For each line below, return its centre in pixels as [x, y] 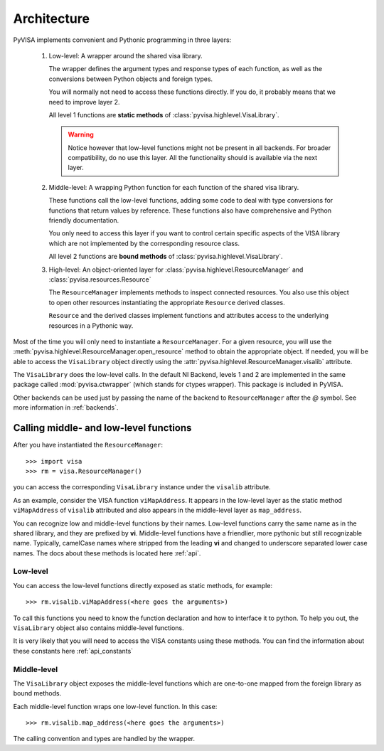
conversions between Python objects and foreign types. [131, 79]
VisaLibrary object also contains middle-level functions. [98, 628]
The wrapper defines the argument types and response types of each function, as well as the [186, 69]
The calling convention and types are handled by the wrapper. [104, 739]
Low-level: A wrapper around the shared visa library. [126, 55]
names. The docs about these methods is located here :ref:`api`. [107, 553]
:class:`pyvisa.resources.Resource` [100, 279]
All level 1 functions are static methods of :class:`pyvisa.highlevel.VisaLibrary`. [164, 114]
